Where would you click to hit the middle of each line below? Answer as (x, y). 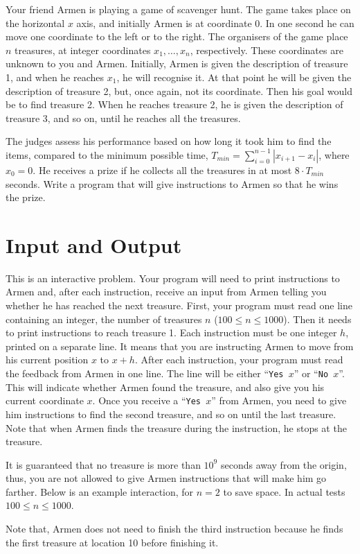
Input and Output (94, 244)
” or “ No (311, 373)
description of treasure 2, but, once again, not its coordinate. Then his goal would (179, 90)
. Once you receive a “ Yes (147, 400)
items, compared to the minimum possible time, (107, 154)
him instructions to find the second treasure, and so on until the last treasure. (171, 414)
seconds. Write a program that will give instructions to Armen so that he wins (172, 183)
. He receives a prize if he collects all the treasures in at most (162, 170)
